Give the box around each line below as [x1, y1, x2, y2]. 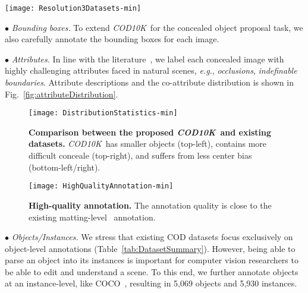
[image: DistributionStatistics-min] [29, 109, 178, 118]
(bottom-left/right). [29, 160, 100, 173]
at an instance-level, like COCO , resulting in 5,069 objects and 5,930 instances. [5, 277, 297, 289]
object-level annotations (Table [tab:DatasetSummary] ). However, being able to [5, 242, 296, 254]
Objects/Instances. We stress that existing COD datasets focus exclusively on [11, 231, 293, 243]
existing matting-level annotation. [29, 210, 156, 223]
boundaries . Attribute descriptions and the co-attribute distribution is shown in [5, 76, 294, 89]
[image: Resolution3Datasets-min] [5, 4, 142, 12]
